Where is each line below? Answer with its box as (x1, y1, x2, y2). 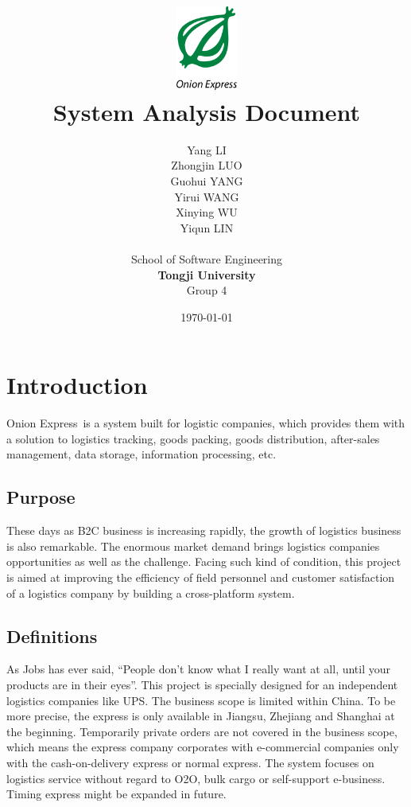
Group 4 (186, 282, 227, 298)
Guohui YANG (170, 172, 243, 189)
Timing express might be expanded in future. (6, 786, 227, 802)
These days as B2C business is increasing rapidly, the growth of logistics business (6, 522, 401, 539)
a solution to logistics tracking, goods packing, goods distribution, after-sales (6, 430, 380, 446)
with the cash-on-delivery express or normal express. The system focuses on (6, 754, 374, 770)
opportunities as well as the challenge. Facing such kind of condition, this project (6, 553, 401, 570)
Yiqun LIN (180, 219, 234, 236)
